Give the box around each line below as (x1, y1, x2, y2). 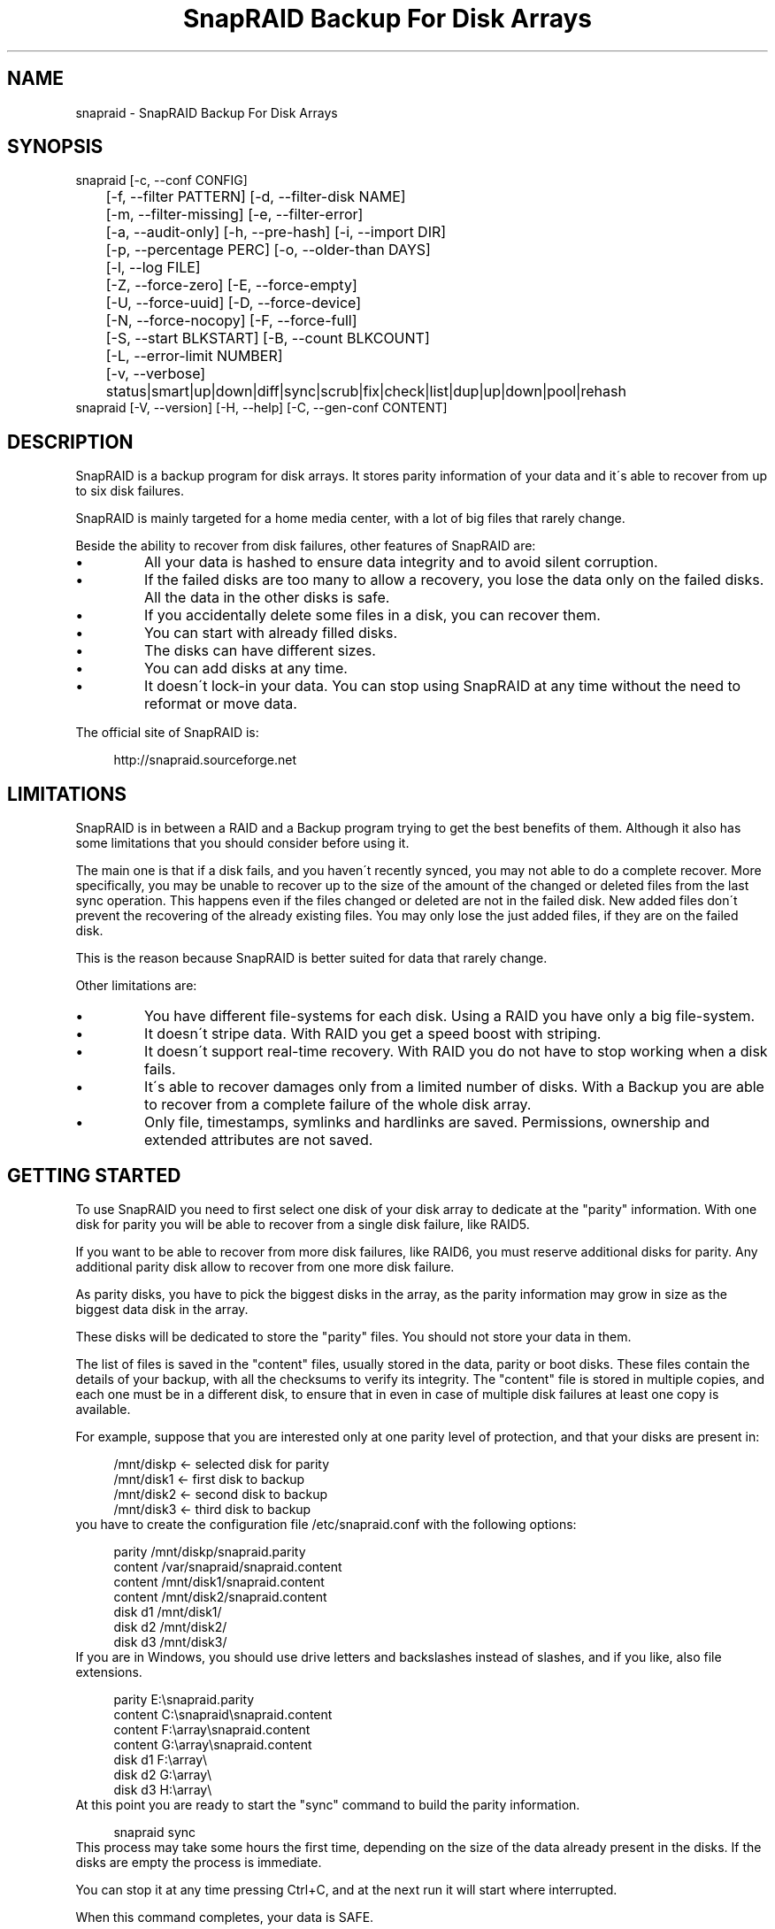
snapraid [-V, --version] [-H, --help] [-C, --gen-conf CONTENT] (75, 400, 448, 416)
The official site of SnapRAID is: (75, 725, 259, 741)
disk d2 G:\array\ (113, 1766, 212, 1782)
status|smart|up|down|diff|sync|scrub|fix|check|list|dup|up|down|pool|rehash (105, 382, 626, 401)
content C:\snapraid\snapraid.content (113, 1706, 333, 1722)
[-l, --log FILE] (105, 258, 201, 277)
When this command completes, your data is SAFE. (75, 1909, 374, 1925)
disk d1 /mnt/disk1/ (113, 1603, 222, 1619)
